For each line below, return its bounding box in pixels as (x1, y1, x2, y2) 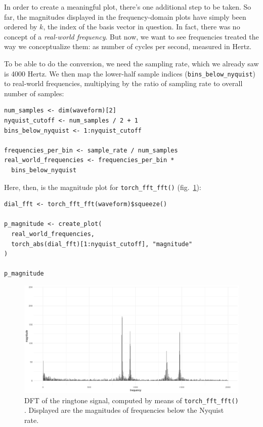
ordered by (4, 21, 37, 32)
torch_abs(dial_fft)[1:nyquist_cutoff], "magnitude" (11, 240, 193, 248)
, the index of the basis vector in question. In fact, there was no (43, 21, 240, 32)
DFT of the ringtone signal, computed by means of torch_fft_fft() (24, 395, 239, 405)
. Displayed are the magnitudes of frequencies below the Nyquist (24, 405, 224, 415)
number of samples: (4, 88, 64, 98)
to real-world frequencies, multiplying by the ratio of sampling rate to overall (4, 78, 243, 89)
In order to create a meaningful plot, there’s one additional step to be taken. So (4, 2, 251, 12)
